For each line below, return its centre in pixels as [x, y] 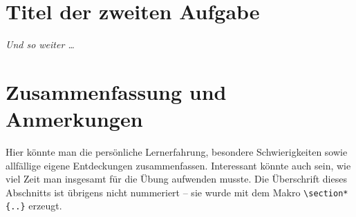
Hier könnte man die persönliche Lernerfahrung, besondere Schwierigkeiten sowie [177, 152]
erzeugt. [45, 206]
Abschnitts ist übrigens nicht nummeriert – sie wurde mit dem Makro [153, 192]
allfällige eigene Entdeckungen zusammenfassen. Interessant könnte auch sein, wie [178, 165]
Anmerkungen [74, 119]
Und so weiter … [40, 44]
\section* [326, 193]
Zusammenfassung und [116, 91]
